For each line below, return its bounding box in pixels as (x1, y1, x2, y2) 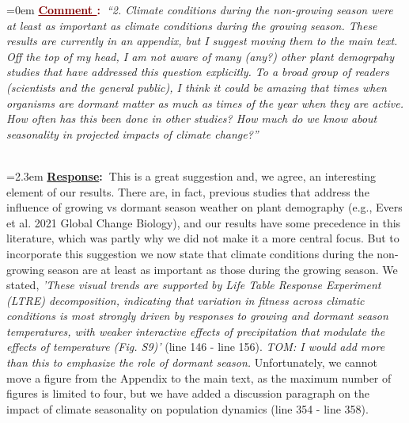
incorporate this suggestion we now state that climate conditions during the (6, 245, 373, 261)
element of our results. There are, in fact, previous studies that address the (6, 183, 369, 200)
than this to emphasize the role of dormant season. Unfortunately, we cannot (6, 354, 378, 371)
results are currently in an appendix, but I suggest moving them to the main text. (6, 32, 398, 49)
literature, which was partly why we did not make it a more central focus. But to (6, 230, 400, 246)
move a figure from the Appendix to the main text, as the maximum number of (6, 369, 392, 386)
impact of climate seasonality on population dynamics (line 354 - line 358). (6, 400, 369, 417)
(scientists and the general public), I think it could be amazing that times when (6, 78, 387, 95)
